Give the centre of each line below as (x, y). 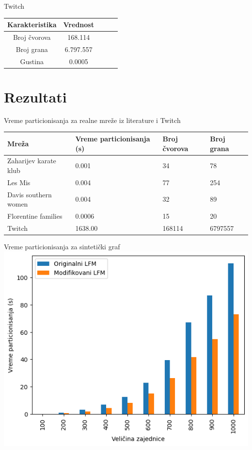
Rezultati (35, 96)
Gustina (32, 61)
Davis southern (30, 194)
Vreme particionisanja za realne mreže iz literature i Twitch (92, 120)
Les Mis (19, 182)
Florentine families (35, 216)
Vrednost (79, 25)
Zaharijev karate (32, 161)
